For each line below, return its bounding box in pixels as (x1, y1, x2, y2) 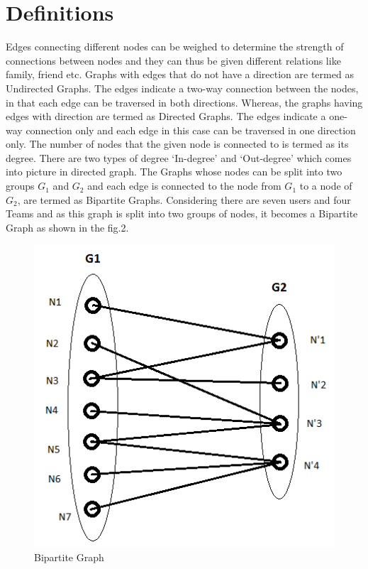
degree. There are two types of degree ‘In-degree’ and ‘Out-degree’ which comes (6, 150, 352, 165)
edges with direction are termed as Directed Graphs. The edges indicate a (6, 109, 326, 124)
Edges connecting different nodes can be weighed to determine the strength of (6, 39, 344, 54)
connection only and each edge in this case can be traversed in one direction (26, 122, 356, 137)
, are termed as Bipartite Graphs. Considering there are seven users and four (17, 192, 351, 207)
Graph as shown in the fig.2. (6, 220, 129, 234)
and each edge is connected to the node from (87, 178, 281, 193)
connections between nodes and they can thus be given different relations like (6, 53, 341, 67)
